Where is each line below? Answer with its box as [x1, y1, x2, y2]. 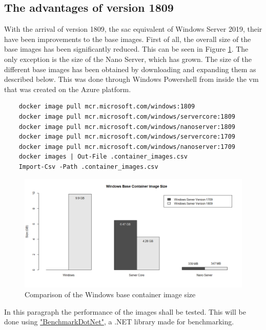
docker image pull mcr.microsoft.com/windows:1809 [18, 103, 195, 111]
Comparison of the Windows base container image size [25, 289, 196, 300]
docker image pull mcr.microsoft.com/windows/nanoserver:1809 [18, 123, 236, 130]
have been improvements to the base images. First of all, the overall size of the [4, 33, 251, 44]
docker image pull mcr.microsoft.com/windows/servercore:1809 [18, 113, 236, 120]
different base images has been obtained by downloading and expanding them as [4, 63, 256, 74]
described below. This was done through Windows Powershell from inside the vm [4, 74, 259, 84]
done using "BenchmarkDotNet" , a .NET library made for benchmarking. [4, 316, 234, 327]
